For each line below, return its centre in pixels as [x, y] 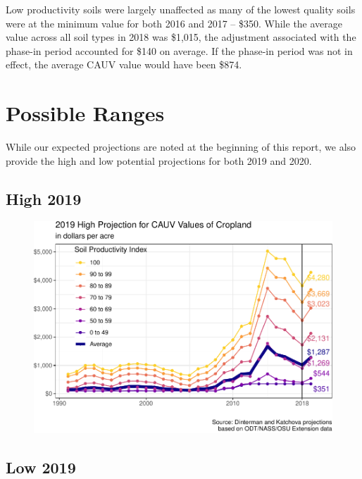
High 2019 [44, 198]
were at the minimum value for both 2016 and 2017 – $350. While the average [174, 23]
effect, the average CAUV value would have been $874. [124, 64]
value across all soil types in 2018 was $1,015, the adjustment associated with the [181, 37]
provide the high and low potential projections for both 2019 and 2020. [159, 160]
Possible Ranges [85, 113]
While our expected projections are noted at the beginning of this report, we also [181, 147]
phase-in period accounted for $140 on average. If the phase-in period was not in [179, 50]
